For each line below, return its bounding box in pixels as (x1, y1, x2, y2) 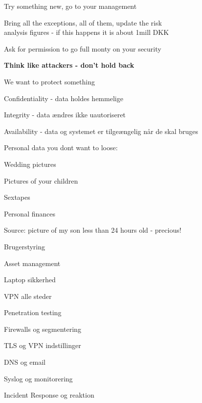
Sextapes (4, 192, 30, 202)
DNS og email (4, 357, 45, 367)
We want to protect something (4, 76, 95, 86)
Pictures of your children (4, 175, 78, 186)
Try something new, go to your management (4, 1, 137, 11)
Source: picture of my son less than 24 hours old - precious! (4, 225, 181, 235)
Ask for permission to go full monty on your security (4, 43, 161, 54)
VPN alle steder (4, 291, 52, 301)
